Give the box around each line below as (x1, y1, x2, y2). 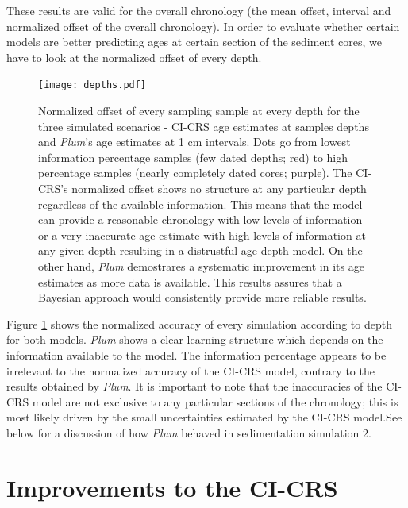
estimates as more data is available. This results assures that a (38, 273, 342, 290)
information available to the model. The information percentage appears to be (6, 346, 387, 363)
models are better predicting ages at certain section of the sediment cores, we (6, 33, 383, 50)
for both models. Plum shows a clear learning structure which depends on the (6, 331, 383, 348)
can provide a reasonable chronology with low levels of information (38, 211, 363, 228)
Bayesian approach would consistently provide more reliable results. (38, 289, 367, 306)
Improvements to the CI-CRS (6, 471, 338, 503)
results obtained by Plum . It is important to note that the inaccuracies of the (6, 378, 383, 394)
